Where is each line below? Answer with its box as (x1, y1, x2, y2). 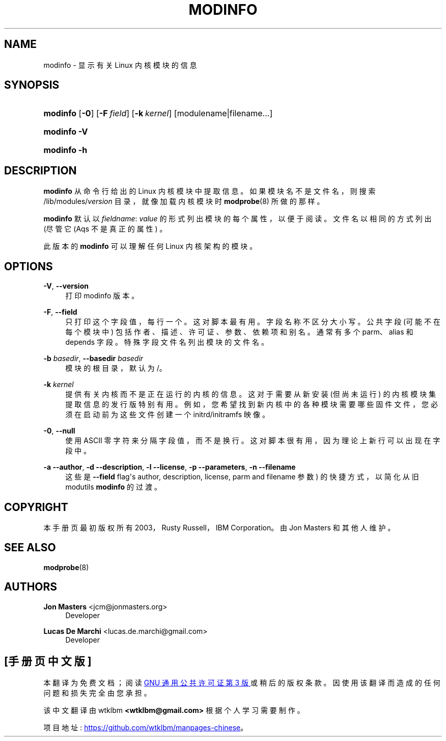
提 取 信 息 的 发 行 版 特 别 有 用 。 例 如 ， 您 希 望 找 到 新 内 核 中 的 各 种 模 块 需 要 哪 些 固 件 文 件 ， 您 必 (65, 400, 438, 409)
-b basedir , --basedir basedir (43, 354, 144, 363)
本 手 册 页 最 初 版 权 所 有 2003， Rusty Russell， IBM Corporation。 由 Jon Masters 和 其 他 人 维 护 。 (43, 523, 395, 532)
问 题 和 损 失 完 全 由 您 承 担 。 (43, 688, 151, 697)
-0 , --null (43, 426, 75, 436)
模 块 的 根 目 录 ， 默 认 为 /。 (65, 364, 166, 373)
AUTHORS (4, 580, 58, 594)
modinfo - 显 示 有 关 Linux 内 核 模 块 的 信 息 (43, 60, 197, 69)
